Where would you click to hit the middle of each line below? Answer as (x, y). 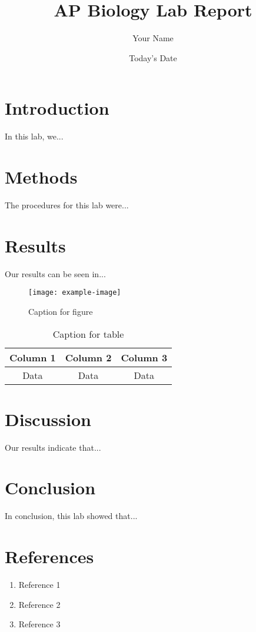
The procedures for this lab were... (67, 204)
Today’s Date (153, 57)
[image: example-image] (75, 293)
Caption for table (88, 334)
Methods (41, 177)
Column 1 (33, 357)
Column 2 (88, 357)
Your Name (153, 38)
